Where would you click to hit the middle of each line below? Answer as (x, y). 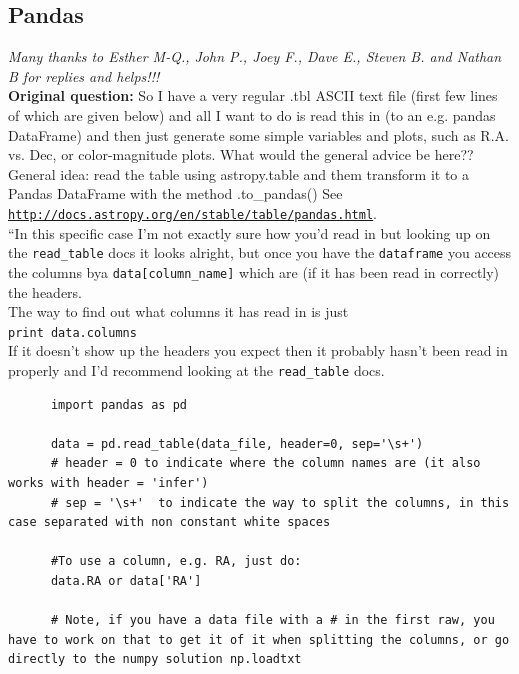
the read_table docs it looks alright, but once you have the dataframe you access (260, 252)
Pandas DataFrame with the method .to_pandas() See (175, 193)
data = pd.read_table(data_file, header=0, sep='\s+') (237, 443)
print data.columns (72, 332)
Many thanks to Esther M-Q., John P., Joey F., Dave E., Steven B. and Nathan (255, 56)
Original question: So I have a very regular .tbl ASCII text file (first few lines (253, 95)
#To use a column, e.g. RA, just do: (176, 561)
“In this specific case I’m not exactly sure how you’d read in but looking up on (249, 232)
